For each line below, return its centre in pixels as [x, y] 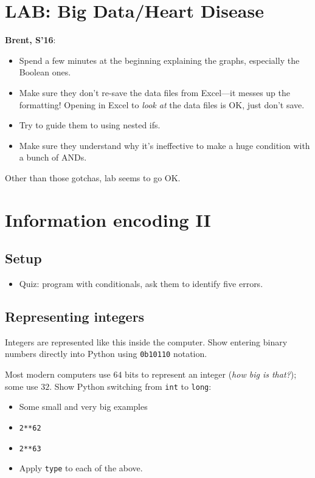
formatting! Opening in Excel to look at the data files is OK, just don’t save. [162, 104]
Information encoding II [108, 219]
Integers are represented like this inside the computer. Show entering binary [146, 341]
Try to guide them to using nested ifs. [90, 125]
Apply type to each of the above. [81, 468]
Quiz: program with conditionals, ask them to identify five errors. [141, 284]
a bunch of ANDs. [53, 157]
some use [22, 386]
